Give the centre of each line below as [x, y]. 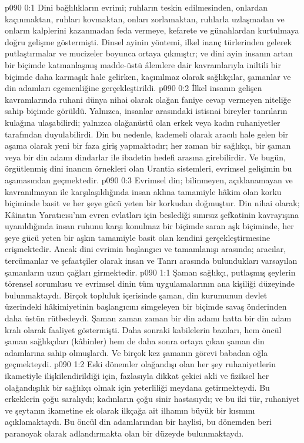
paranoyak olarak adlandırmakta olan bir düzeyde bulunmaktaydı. [124, 433]
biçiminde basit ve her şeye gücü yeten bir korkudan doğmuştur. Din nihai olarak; [152, 203]
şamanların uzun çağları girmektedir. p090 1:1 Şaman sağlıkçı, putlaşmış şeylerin [150, 272]
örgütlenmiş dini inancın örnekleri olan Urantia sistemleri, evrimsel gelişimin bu [148, 168]
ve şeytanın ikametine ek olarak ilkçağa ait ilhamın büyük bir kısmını [130, 410]
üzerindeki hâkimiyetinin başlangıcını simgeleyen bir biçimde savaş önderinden [146, 306]
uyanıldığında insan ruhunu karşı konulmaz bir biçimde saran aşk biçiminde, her [149, 226]
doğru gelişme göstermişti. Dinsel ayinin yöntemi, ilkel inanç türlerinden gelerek [148, 41]
